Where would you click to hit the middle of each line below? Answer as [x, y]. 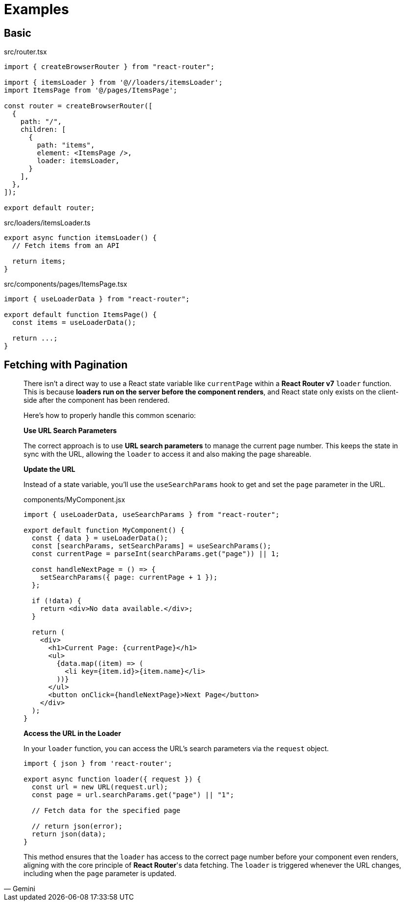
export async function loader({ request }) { [112, 779]
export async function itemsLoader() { [80, 238]
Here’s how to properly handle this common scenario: [110, 416]
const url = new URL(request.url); [100, 787]
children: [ [43, 130]
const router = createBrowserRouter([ [78, 106]
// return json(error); [77, 826]
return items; [39, 261]
